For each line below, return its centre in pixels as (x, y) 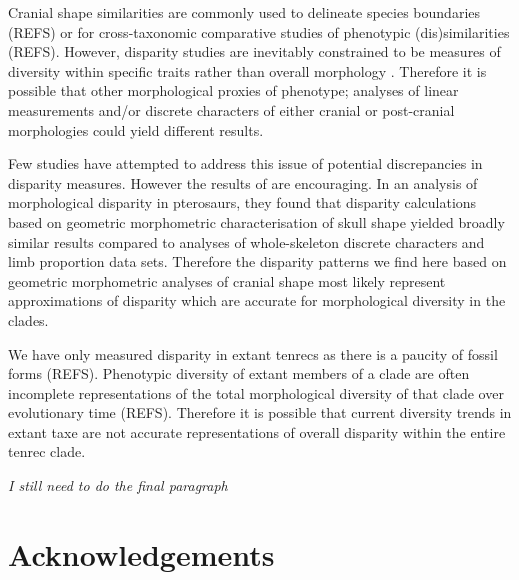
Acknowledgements (141, 553)
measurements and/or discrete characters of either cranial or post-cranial (231, 109)
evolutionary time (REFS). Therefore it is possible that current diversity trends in (260, 412)
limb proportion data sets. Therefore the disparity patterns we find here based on (257, 261)
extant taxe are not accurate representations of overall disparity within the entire (257, 431)
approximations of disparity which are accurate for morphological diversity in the (257, 300)
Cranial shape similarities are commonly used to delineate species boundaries (244, 12)
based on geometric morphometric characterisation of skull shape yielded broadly (256, 221)
